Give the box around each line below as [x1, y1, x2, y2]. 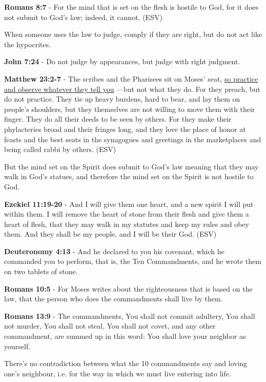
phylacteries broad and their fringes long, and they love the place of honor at [4, 123, 246, 134]
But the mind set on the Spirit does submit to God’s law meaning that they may [4, 161, 259, 171]
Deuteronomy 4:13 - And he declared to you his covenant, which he [4, 245, 224, 256]
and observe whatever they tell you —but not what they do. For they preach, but [4, 83, 260, 94]
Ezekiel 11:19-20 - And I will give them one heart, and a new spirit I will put [4, 198, 254, 209]
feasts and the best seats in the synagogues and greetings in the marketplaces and [4, 133, 261, 144]
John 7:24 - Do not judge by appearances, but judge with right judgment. [4, 56, 240, 67]
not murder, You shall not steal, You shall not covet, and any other [4, 320, 216, 331]
